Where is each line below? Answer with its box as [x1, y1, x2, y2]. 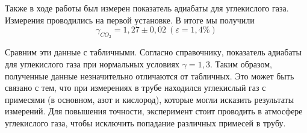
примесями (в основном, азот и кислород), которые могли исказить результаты [5, 93, 294, 105]
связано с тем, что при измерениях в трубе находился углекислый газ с [5, 81, 266, 94]
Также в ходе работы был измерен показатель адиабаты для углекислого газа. [5, 2, 289, 14]
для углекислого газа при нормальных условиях [5, 57, 180, 70]
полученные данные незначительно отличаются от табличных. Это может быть [5, 69, 294, 82]
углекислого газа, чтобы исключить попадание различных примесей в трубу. [5, 116, 286, 129]
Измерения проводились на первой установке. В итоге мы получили [5, 13, 255, 26]
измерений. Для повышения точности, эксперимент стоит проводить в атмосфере [5, 105, 303, 117]
